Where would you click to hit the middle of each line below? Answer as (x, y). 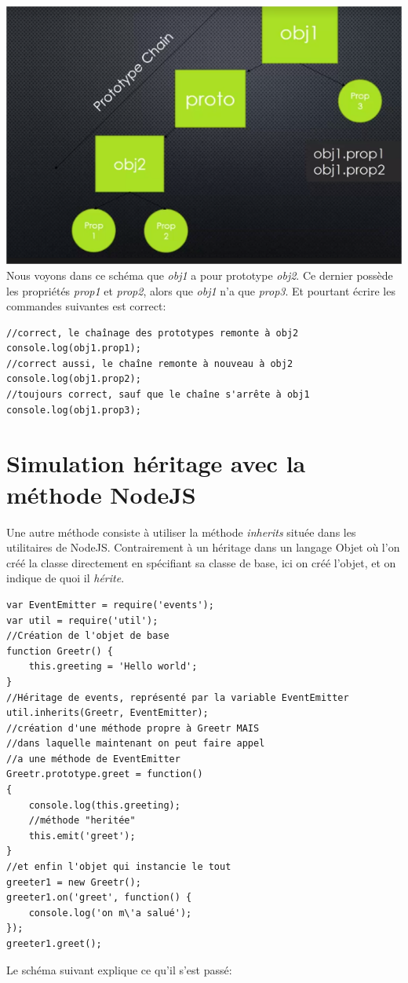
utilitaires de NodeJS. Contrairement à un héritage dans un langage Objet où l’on (203, 547)
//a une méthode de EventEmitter (93, 759)
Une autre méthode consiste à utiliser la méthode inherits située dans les (181, 532)
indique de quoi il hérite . (66, 578)
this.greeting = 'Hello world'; (113, 667)
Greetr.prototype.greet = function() (105, 774)
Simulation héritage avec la (156, 463)
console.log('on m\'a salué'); (110, 913)
